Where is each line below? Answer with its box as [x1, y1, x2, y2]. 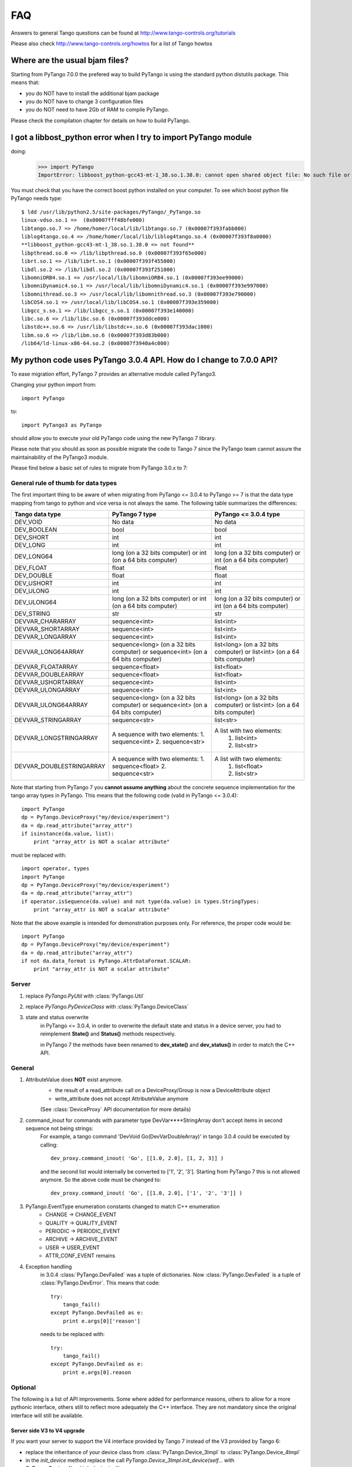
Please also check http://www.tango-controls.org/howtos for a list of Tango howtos [11, 40, 212, 47]
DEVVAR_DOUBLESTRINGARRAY [14, 762, 106, 770]
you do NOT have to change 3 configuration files [25, 98, 144, 105]
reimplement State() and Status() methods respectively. [40, 1030, 176, 1037]
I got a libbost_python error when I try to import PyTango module [11, 132, 252, 142]
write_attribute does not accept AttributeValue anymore [55, 1095, 189, 1102]
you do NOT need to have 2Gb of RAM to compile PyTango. [25, 106, 170, 113]
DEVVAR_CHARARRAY [14, 617, 76, 626]
